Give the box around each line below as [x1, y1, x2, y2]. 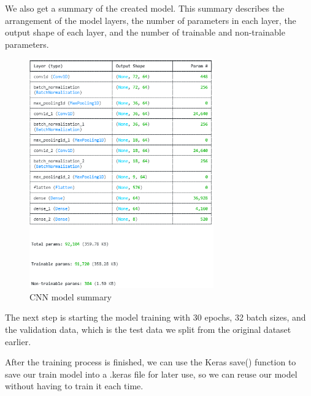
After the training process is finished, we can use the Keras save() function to [5, 356, 296, 368]
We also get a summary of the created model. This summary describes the [5, 2, 285, 14]
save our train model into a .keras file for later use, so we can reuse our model [5, 367, 298, 380]
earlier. [5, 335, 31, 348]
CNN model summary [29, 290, 112, 303]
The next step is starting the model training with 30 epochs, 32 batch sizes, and [5, 311, 306, 324]
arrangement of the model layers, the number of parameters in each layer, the [5, 13, 296, 26]
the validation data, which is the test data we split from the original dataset [5, 322, 291, 335]
